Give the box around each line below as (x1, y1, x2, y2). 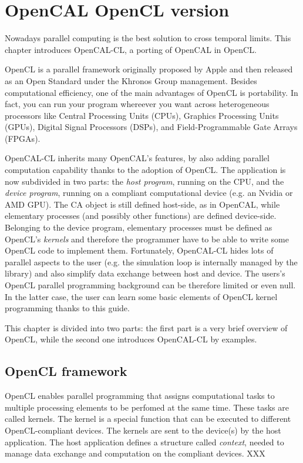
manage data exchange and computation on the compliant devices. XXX (5, 447, 265, 459)
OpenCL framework (5, 362, 127, 380)
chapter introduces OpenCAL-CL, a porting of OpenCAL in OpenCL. (5, 43, 257, 55)
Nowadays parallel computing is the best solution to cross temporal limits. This (5, 32, 291, 44)
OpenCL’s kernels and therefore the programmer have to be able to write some (5, 232, 289, 245)
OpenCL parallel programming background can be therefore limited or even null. (5, 279, 296, 291)
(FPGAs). (5, 132, 41, 144)
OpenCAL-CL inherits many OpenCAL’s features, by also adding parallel (5, 152, 270, 164)
